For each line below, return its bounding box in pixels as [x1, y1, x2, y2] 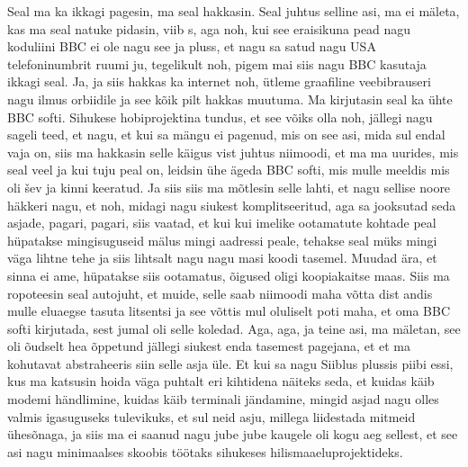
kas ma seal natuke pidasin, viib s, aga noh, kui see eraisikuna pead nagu [7, 19, 411, 38]
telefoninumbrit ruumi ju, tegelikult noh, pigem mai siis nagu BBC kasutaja [7, 54, 427, 73]
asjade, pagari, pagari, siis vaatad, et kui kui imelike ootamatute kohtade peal [7, 213, 436, 232]
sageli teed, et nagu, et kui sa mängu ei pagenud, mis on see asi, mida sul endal [7, 125, 445, 144]
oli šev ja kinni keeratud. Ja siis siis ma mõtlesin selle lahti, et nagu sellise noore [7, 177, 451, 196]
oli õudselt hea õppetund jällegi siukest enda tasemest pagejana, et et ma [7, 337, 410, 355]
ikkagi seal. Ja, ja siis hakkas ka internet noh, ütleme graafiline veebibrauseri [7, 72, 431, 91]
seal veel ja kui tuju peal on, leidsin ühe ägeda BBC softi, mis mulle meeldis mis [7, 160, 450, 179]
